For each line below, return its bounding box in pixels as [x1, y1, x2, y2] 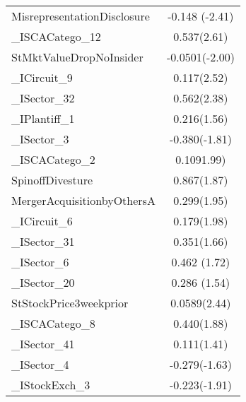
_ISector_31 [11, 233, 75, 249]
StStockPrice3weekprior [11, 295, 129, 311]
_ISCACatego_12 [11, 28, 101, 45]
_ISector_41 [11, 336, 75, 352]
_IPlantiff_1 [11, 110, 75, 126]
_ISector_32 [11, 90, 75, 106]
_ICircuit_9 [11, 69, 73, 85]
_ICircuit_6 [11, 213, 73, 229]
